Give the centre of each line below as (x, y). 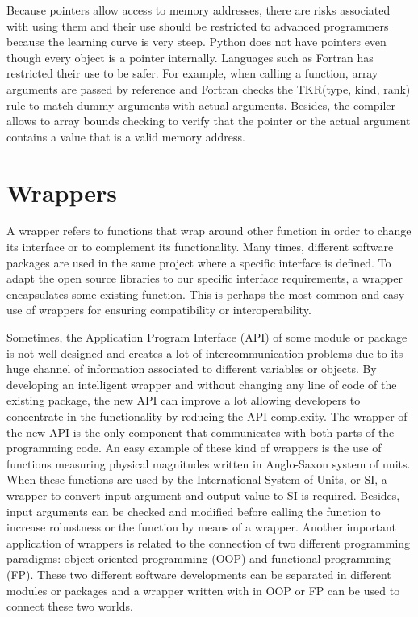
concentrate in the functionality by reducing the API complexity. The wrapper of (207, 416)
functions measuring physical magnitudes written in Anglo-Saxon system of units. (209, 463)
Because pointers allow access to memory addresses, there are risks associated (199, 10)
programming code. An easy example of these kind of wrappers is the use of (194, 448)
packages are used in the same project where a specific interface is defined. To (199, 262)
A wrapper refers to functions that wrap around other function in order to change (209, 231)
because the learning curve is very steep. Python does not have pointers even (196, 42)
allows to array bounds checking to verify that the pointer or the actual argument (209, 121)
